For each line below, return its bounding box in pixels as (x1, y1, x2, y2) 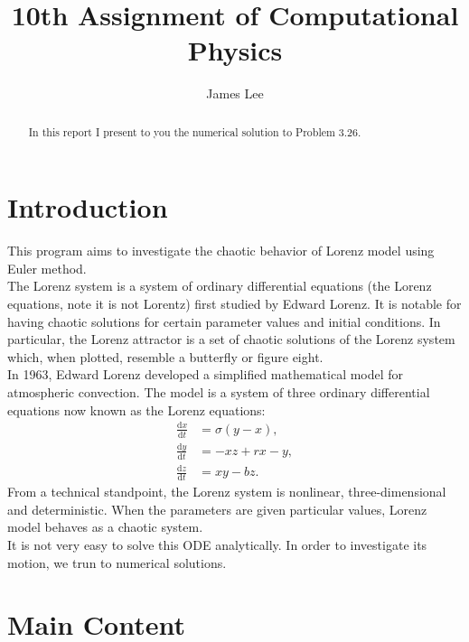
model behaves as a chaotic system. (7, 517, 203, 536)
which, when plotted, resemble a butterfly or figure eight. (7, 347, 324, 366)
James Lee (206, 84, 264, 103)
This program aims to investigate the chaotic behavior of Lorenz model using (7, 241, 435, 260)
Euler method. (7, 258, 87, 277)
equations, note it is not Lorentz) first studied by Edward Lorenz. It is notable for (7, 294, 462, 313)
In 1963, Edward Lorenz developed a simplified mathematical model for (7, 365, 404, 384)
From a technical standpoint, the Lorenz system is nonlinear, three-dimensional (7, 482, 446, 501)
